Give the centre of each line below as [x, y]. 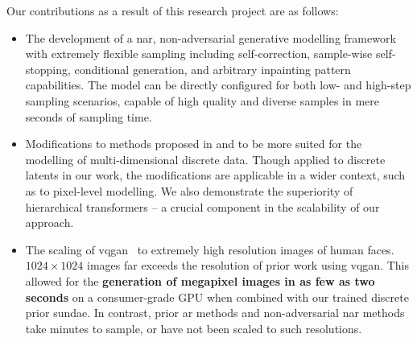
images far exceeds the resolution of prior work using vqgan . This [248, 265]
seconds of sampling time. [89, 116]
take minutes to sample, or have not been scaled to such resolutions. [194, 328]
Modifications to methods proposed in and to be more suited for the [194, 144]
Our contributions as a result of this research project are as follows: [173, 10]
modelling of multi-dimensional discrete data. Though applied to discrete [205, 159]
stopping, [48, 69]
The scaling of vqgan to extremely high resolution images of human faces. [210, 249]
